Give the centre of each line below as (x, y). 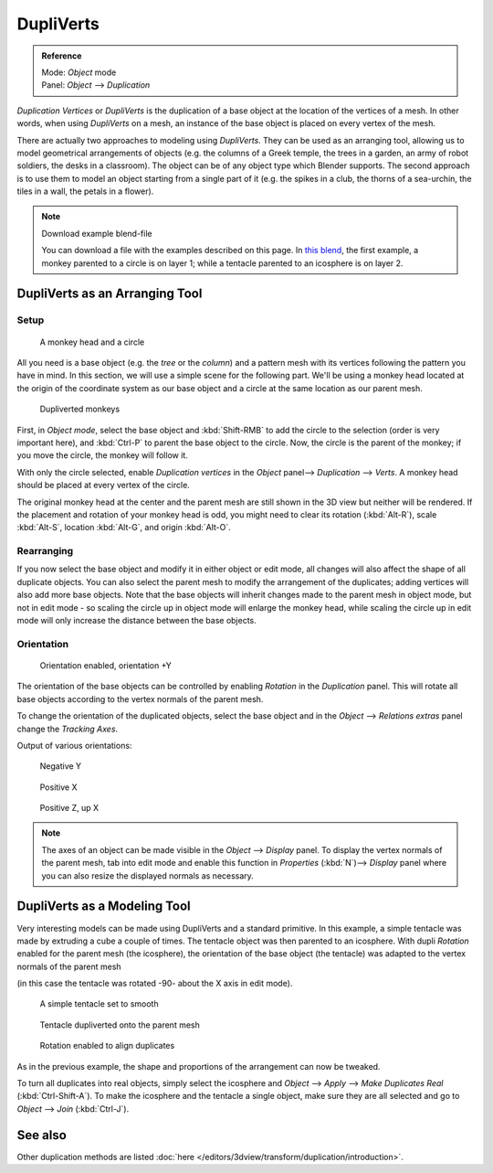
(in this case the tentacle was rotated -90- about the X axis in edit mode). (155, 984)
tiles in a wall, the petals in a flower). (85, 191)
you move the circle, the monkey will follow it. (103, 455)
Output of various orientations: (74, 745)
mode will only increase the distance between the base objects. (137, 620)
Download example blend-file (97, 233)
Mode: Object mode (79, 72)
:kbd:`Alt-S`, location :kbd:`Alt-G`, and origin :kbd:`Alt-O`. (124, 528)
